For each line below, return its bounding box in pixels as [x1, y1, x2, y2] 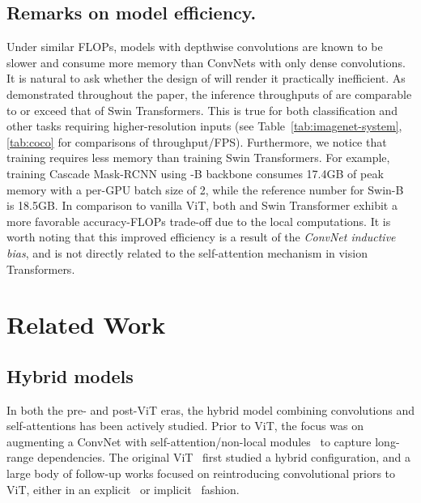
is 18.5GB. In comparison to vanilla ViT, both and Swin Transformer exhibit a [6, 197, 398, 214]
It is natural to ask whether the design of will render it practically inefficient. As [6, 70, 406, 87]
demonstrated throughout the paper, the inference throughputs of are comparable [6, 85, 412, 102]
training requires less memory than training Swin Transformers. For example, [6, 149, 390, 166]
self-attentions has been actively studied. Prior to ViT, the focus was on [6, 417, 364, 434]
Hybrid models [6, 363, 134, 388]
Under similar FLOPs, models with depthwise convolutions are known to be [6, 38, 383, 55]
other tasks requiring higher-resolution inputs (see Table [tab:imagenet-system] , [6, 117, 402, 134]
